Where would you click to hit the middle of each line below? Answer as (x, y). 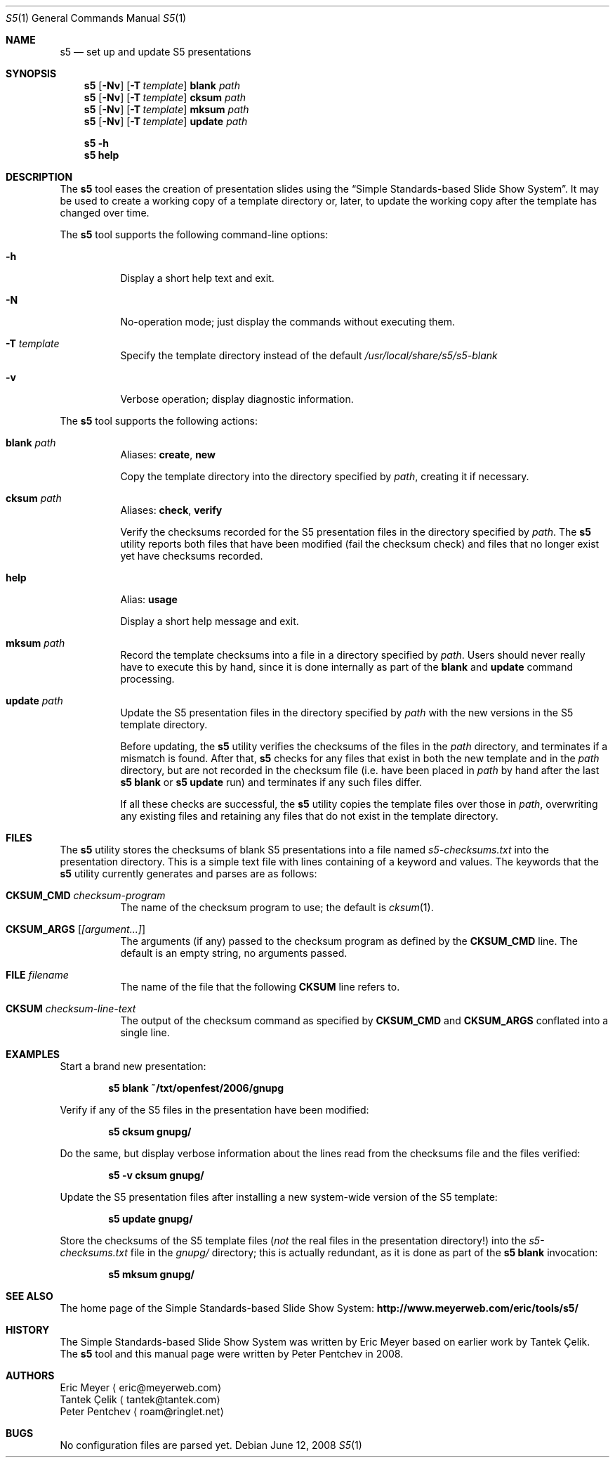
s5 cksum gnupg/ (150, 1132)
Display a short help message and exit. (210, 621)
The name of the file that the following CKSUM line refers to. (260, 987)
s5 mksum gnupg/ (151, 1274)
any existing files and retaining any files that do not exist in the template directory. (309, 816)
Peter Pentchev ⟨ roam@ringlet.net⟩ (142, 1411)
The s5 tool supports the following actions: (159, 421)
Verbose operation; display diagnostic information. (237, 399)
